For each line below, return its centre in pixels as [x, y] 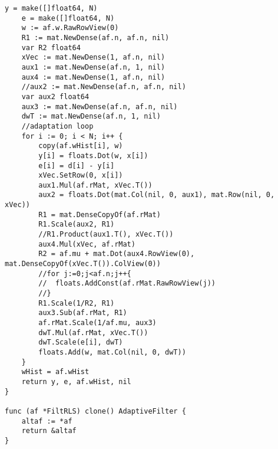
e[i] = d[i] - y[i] [77, 165]
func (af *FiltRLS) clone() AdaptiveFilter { [95, 411]
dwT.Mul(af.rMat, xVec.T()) [93, 332]
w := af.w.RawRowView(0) [70, 28]
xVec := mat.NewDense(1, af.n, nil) [93, 58]
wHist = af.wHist [55, 372]
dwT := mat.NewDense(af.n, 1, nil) [91, 117]
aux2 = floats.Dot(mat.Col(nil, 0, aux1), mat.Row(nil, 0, [157, 195]
